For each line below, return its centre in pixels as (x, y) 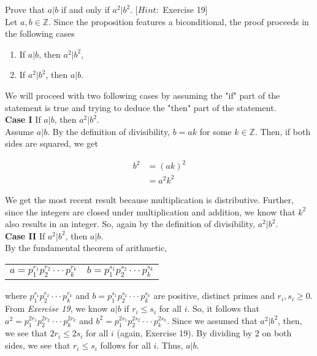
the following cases (40, 33)
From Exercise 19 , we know (56, 308)
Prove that (25, 9)
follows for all (125, 345)
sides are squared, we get (52, 143)
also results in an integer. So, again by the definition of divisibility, (130, 224)
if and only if (85, 9)
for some (216, 131)
